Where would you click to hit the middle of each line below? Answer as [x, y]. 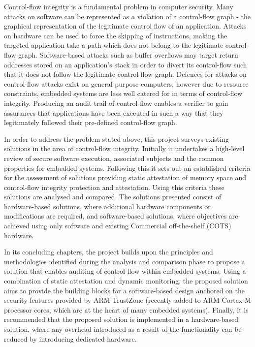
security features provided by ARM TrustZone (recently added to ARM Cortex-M [127, 300]
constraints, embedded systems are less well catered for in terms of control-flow [123, 93]
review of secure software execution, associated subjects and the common [114, 158]
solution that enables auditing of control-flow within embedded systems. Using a [125, 271]
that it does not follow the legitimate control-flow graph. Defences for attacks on [125, 74]
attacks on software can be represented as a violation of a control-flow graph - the [127, 16]
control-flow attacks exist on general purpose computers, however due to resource [126, 83]
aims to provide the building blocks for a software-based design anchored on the [124, 290]
